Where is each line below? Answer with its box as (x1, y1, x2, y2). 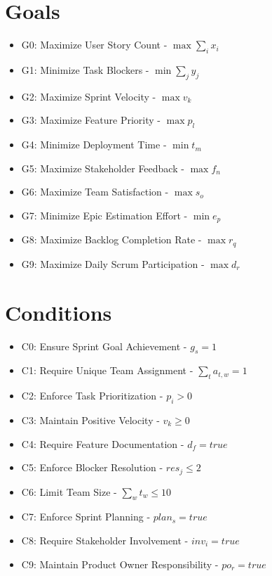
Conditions (5, 297, 112, 326)
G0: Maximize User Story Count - (21, 37, 168, 52)
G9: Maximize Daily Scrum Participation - (21, 256, 205, 271)
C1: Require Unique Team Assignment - (21, 363, 193, 378)
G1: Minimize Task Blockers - (21, 62, 149, 77)
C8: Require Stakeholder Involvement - (21, 532, 189, 547)
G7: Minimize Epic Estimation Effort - (21, 207, 188, 222)
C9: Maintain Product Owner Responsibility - (21, 556, 219, 571)
